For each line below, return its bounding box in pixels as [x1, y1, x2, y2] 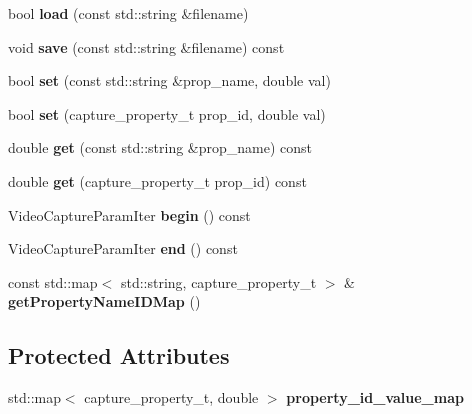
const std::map [8, 271, 98, 292]
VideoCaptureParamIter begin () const [8, 204, 251, 225]
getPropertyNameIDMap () [8, 291, 201, 312]
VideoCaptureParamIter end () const [8, 238, 238, 259]
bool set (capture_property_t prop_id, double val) [8, 103, 326, 124]
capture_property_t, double [84, 387, 259, 408]
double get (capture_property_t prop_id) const [8, 170, 307, 191]
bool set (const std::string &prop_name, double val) [8, 70, 331, 91]
